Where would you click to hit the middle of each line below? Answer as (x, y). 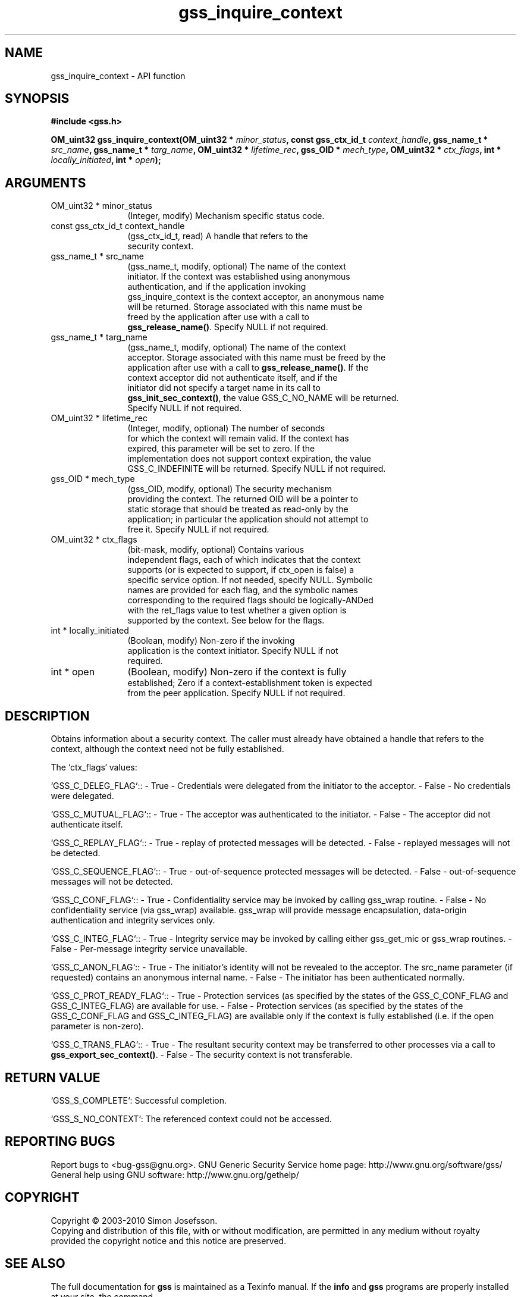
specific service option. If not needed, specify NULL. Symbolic (250, 580)
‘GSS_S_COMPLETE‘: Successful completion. (139, 1100)
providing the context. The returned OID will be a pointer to (243, 499)
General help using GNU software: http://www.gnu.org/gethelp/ (175, 1174)
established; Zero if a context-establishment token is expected (250, 683)
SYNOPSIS (37, 99)
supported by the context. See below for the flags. (226, 621)
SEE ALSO (35, 1264)
